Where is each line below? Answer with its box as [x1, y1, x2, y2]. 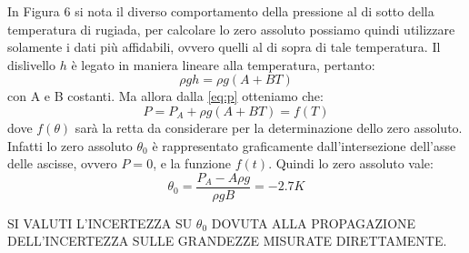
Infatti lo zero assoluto [7, 136, 133, 155]
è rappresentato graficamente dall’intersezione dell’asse [152, 136, 456, 155]
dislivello [7, 55, 55, 74]
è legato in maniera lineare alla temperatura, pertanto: [71, 55, 375, 74]
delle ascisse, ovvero [7, 154, 117, 173]
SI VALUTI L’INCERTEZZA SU [7, 213, 193, 232]
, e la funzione [153, 154, 232, 173]
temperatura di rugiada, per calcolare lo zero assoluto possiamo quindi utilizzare [7, 19, 455, 38]
